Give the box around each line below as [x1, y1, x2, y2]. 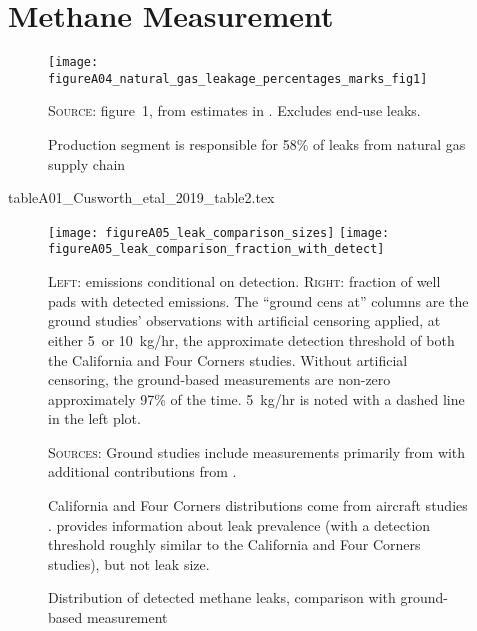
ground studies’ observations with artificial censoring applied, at [48, 310, 441, 331]
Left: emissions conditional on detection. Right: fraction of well [48, 271, 441, 292]
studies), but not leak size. [48, 553, 210, 574]
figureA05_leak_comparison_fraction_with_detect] [48, 242, 385, 257]
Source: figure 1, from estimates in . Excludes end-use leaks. [48, 100, 421, 121]
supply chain [48, 153, 126, 174]
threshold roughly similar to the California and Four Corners [48, 534, 421, 555]
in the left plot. [48, 408, 141, 429]
